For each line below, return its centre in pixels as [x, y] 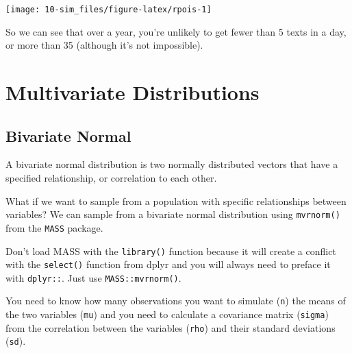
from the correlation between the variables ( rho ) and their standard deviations [171, 327]
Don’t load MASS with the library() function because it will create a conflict [171, 251]
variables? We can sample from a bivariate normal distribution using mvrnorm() [173, 214]
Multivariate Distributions [133, 92]
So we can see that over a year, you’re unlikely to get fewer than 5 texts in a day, [176, 31]
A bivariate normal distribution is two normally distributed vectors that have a [172, 164]
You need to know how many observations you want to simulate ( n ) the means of [176, 301]
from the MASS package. [54, 227]
